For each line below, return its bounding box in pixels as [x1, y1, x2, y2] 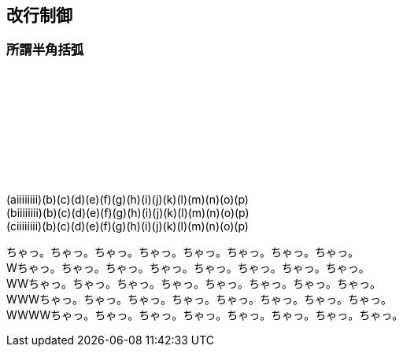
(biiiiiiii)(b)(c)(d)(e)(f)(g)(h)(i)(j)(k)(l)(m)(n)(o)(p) [6, 205, 250, 219]
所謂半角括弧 [6, 42, 84, 58]
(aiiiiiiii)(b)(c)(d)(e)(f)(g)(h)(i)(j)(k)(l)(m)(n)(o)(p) [6, 192, 249, 206]
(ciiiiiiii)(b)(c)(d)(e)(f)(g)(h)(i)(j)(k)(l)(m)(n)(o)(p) [6, 219, 249, 233]
